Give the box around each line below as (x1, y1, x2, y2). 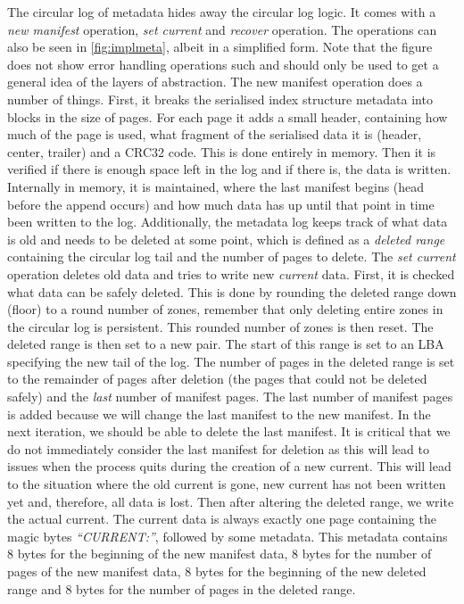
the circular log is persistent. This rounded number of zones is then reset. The (7, 317, 434, 335)
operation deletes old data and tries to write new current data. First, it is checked (7, 264, 455, 283)
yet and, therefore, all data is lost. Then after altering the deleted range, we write (7, 492, 454, 510)
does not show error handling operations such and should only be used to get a (7, 54, 439, 73)
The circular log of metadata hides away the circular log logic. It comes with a (7, 3, 436, 21)
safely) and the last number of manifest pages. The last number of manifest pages (7, 387, 453, 406)
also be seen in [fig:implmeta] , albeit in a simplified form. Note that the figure (7, 37, 433, 56)
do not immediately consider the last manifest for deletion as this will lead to (7, 439, 429, 458)
